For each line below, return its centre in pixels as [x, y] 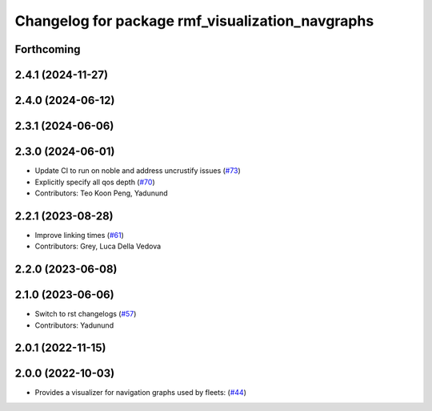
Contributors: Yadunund [74, 325]
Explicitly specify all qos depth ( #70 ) [95, 182]
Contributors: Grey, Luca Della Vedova [98, 246]
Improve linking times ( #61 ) [79, 235]
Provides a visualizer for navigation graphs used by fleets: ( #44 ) [141, 393]
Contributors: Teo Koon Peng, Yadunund [101, 193]
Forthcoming [48, 49]
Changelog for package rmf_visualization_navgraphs [194, 21]
